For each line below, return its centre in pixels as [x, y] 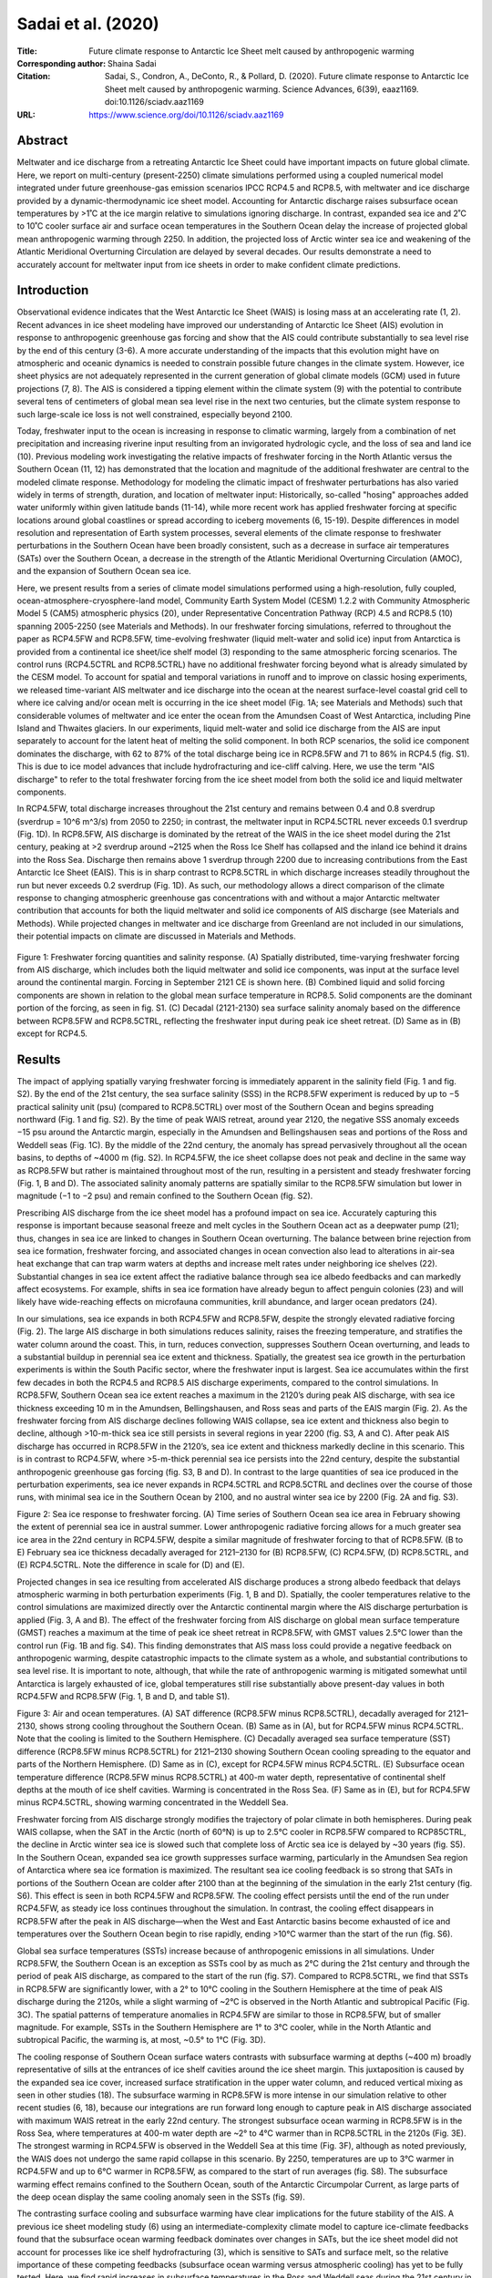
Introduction [53, 290]
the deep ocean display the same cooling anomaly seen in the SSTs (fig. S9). [161, 2197]
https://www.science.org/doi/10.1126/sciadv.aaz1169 [186, 115]
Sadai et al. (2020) [88, 24]
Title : [27, 51]
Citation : [34, 77]
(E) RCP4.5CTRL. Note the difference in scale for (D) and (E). [131, 1565]
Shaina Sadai [132, 63]
